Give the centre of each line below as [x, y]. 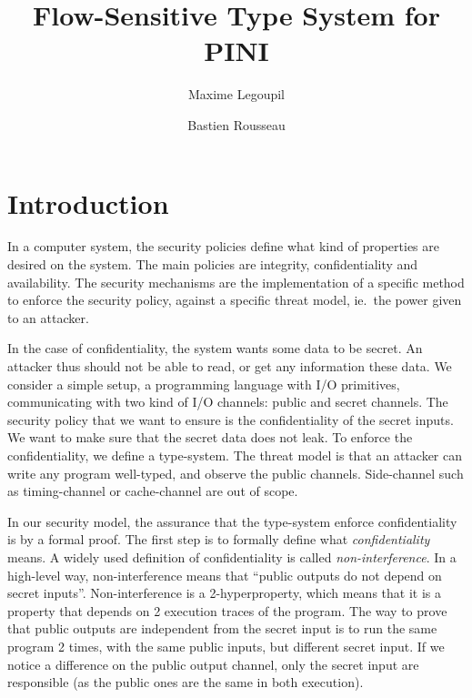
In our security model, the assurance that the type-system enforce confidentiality [232, 521]
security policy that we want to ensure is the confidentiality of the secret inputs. [231, 419]
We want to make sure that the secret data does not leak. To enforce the [210, 437]
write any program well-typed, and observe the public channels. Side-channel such [236, 473]
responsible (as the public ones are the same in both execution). [186, 682]
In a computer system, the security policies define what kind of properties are [224, 246]
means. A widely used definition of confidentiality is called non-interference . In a [232, 556]
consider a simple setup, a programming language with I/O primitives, [204, 384]
